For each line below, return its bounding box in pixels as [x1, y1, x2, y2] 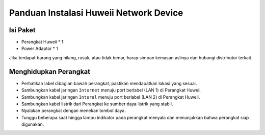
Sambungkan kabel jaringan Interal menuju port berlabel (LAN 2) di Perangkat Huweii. [21, 94, 200, 100]
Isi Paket [9, 26, 36, 34]
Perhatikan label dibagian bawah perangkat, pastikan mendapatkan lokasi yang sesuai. [21, 80, 197, 86]
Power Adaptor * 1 [21, 45, 58, 51]
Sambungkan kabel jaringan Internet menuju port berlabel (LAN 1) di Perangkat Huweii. [21, 87, 202, 93]
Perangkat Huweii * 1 [21, 39, 64, 45]
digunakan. [21, 121, 44, 127]
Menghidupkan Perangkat [9, 67, 90, 76]
